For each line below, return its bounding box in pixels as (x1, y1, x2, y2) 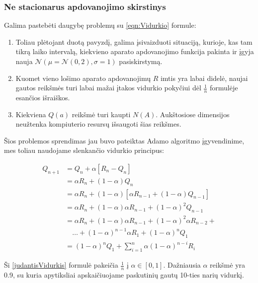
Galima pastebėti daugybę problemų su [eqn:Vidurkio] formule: (4, 20, 196, 30)
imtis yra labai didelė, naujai (160, 72, 248, 83)
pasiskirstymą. (119, 56, 163, 66)
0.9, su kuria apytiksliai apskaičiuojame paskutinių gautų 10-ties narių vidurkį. (4, 270, 244, 280)
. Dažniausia (163, 260, 201, 270)
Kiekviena (15, 109, 46, 119)
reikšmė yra (210, 260, 246, 270)
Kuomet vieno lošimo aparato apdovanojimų (15, 72, 151, 83)
